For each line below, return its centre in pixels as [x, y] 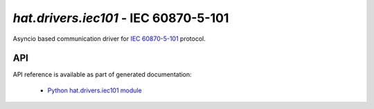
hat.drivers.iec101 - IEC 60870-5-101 [121, 18]
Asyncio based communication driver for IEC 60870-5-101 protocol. [109, 39]
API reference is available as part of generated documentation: [102, 75]
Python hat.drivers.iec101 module [95, 90]
